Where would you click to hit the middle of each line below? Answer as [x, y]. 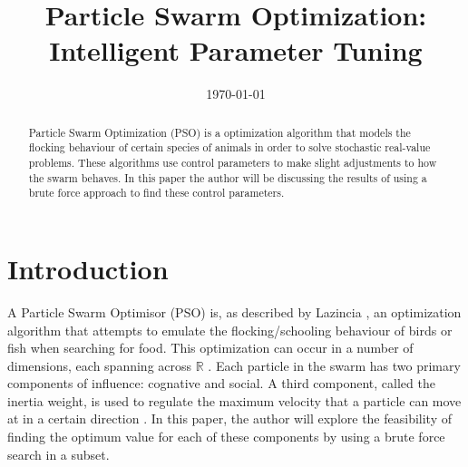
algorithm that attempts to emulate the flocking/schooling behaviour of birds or [230, 330]
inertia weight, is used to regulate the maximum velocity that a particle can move [234, 400]
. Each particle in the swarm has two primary [334, 365]
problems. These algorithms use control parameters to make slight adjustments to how [233, 163]
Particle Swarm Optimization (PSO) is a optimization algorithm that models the [219, 132]
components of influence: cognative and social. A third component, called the [221, 383]
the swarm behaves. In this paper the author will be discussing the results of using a [228, 177]
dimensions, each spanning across [100, 365]
